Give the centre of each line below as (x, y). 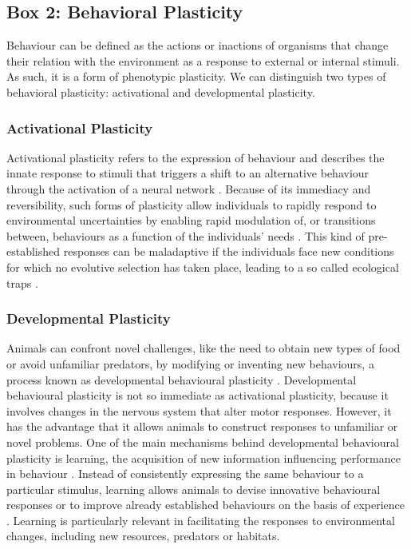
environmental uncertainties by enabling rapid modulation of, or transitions (191, 220)
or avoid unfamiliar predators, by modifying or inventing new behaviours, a (190, 363)
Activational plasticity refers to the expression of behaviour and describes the (196, 157)
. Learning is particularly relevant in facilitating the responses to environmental (201, 520)
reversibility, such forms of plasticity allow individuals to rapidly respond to (192, 204)
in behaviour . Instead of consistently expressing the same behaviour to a (185, 473)
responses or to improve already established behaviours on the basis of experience (205, 505)
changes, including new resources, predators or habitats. (143, 536)
